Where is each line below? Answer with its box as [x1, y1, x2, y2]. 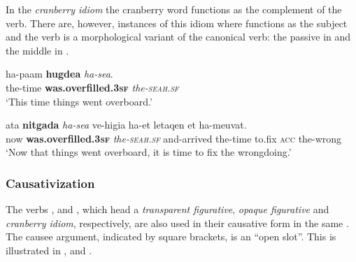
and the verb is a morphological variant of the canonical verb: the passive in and [6, 29, 351, 44]
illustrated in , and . [6, 242, 92, 257]
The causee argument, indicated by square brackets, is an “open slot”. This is [6, 229, 336, 244]
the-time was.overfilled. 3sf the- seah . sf [6, 80, 179, 94]
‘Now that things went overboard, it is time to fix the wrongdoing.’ [6, 145, 292, 159]
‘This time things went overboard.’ [6, 94, 152, 108]
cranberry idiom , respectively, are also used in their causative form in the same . [6, 215, 349, 230]
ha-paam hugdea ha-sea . [6, 66, 113, 81]
